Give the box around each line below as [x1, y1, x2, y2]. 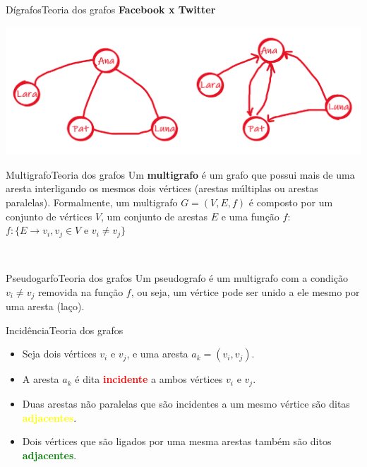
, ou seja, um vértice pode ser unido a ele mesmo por [131, 284, 360, 299]
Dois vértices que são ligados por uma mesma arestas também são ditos [22, 434, 332, 449]
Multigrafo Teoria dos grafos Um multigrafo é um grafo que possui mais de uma [6, 167, 355, 182]
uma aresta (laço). [6, 299, 85, 314]
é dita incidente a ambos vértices [75, 372, 223, 386]
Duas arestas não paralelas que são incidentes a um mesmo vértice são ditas [22, 396, 350, 410]
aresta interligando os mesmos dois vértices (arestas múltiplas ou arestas [6, 181, 318, 196]
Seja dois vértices [22, 346, 97, 361]
